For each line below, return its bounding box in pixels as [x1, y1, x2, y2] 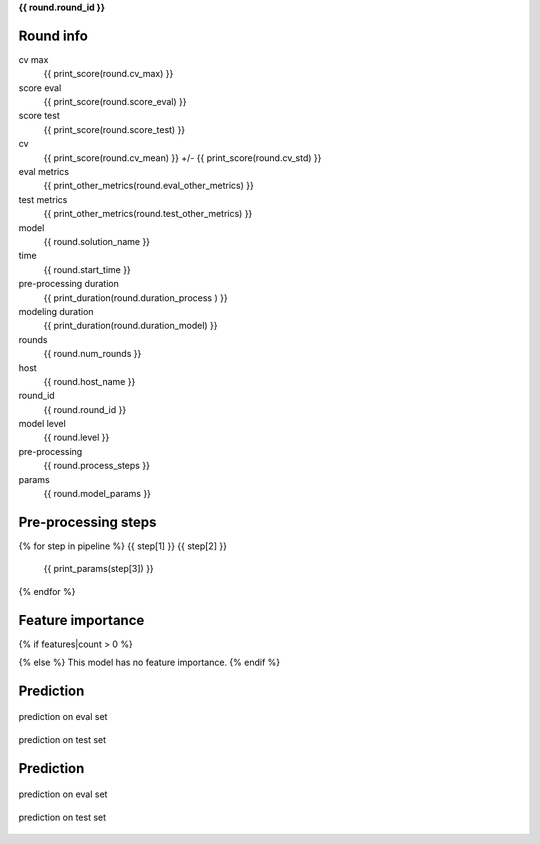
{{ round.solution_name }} [43, 235, 150, 247]
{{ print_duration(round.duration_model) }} [43, 320, 219, 332]
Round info [18, 27, 89, 44]
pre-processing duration [18, 278, 119, 290]
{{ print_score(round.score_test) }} [43, 123, 186, 135]
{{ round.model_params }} [43, 488, 152, 500]
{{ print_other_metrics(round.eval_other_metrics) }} [43, 180, 254, 192]
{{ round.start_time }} [43, 263, 132, 275]
